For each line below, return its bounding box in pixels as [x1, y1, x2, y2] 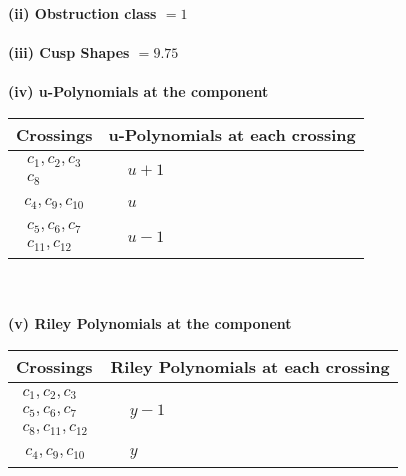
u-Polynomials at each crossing [108, 122, 356, 146]
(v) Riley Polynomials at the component [8, 313, 292, 334]
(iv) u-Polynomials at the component [8, 81, 269, 102]
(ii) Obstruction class [8, 3, 157, 23]
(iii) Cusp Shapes [8, 42, 130, 63]
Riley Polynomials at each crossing [110, 355, 390, 379]
